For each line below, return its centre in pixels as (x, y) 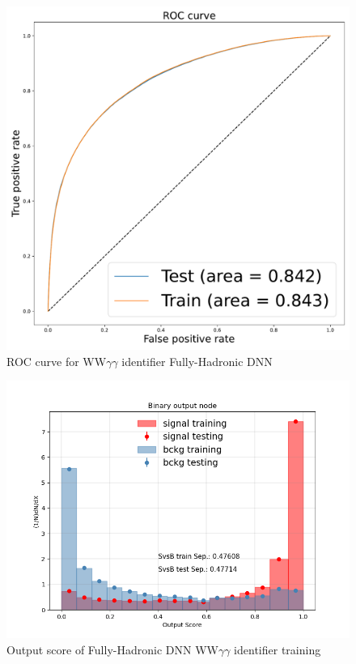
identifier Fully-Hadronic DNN (197, 361)
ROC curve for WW (57, 361)
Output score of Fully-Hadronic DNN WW (112, 649)
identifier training (278, 649)
